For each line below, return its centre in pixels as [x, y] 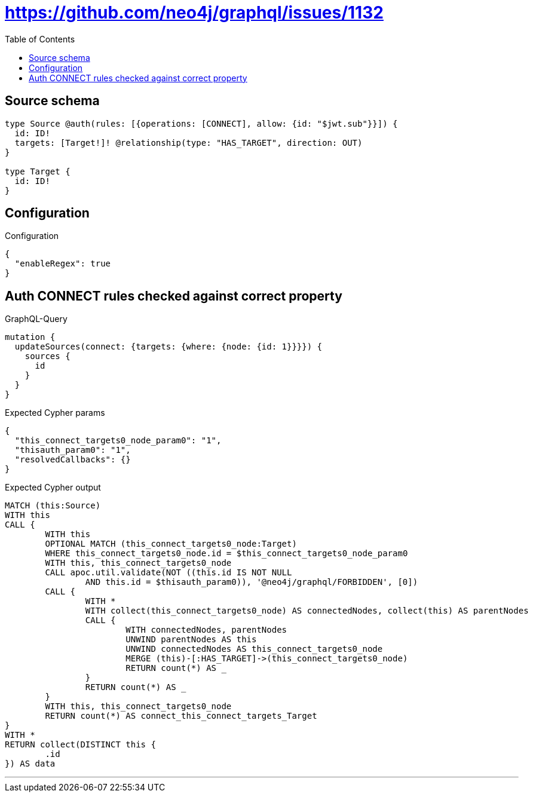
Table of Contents [40, 39]
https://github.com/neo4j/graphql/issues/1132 [194, 13]
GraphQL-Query [36, 319]
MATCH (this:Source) [53, 506]
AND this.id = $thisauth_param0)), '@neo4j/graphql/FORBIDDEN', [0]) [252, 582]
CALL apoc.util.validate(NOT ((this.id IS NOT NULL [169, 573]
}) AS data [30, 764]
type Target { [38, 171]
